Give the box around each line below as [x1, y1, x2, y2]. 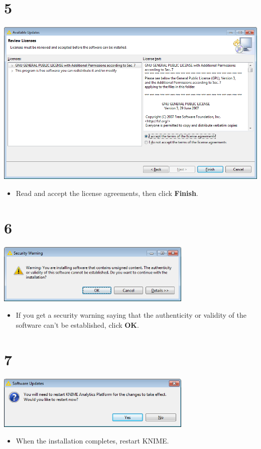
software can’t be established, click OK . [16, 319, 139, 330]
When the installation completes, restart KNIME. [16, 435, 169, 446]
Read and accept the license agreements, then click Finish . [16, 187, 198, 198]
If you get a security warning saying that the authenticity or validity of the [16, 310, 246, 320]
